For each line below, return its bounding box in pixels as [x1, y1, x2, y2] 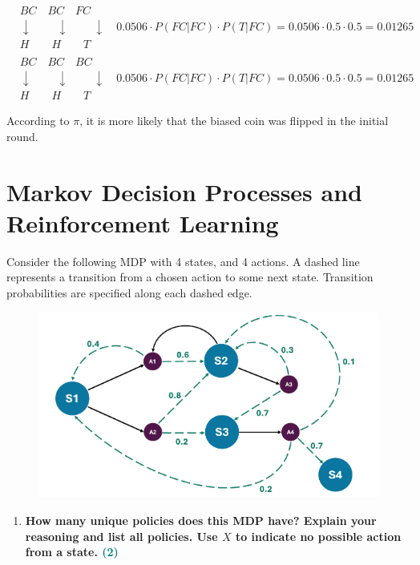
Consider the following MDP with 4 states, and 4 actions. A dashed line [6, 252, 360, 269]
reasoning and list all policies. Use [25, 527, 218, 544]
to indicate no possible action [235, 527, 402, 544]
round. [6, 127, 38, 144]
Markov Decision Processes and [6, 175, 362, 208]
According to [6, 112, 70, 129]
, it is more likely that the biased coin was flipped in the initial [79, 112, 389, 129]
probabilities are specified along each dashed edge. [6, 284, 252, 301]
